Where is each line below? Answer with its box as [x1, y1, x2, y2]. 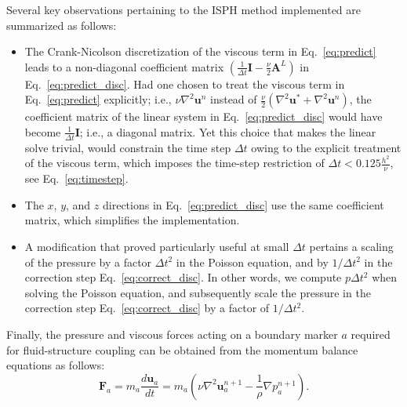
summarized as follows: [6, 16, 117, 33]
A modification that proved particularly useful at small [24, 238, 289, 255]
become [24, 123, 61, 140]
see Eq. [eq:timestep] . [24, 170, 129, 187]
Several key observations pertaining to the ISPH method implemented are [6, 2, 362, 17]
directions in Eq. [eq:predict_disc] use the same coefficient [103, 196, 384, 213]
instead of [210, 91, 257, 107]
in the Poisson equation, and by [176, 253, 329, 270]
